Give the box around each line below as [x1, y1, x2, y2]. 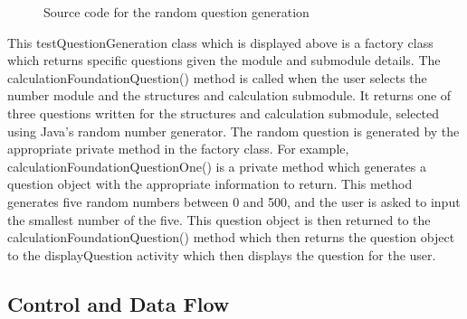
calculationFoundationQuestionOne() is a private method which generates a [7, 156, 426, 175]
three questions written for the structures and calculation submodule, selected [7, 103, 440, 122]
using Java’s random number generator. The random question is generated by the [7, 121, 460, 140]
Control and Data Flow [7, 289, 230, 317]
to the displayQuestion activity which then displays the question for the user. [7, 245, 436, 264]
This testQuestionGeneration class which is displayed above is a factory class [7, 33, 434, 52]
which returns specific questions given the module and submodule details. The [7, 51, 441, 70]
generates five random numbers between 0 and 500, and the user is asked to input [7, 192, 461, 211]
